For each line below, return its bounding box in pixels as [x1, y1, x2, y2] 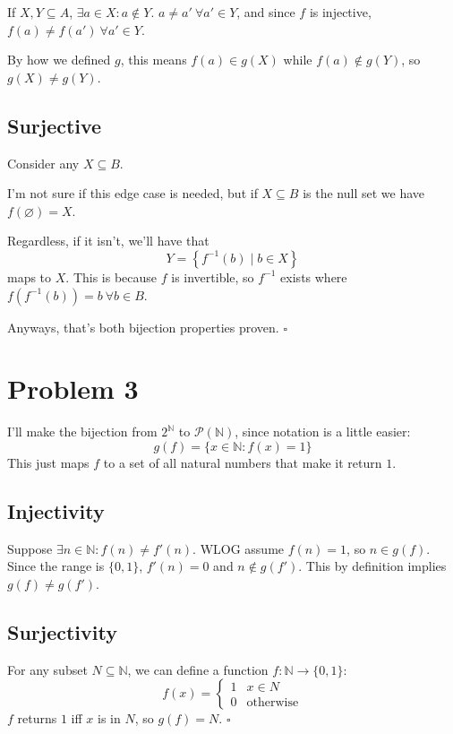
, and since [236, 3, 295, 21]
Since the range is [7, 557, 105, 575]
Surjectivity [7, 617, 117, 645]
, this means [120, 50, 187, 69]
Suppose [7, 539, 53, 557]
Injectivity [7, 497, 105, 524]
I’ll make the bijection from [7, 422, 158, 441]
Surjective [7, 111, 102, 139]
